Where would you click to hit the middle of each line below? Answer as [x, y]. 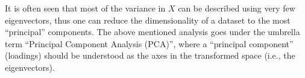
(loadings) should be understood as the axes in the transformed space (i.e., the [150, 55]
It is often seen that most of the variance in [85, 8]
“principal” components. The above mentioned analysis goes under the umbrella [152, 32]
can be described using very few [237, 8]
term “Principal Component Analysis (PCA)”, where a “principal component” [149, 43]
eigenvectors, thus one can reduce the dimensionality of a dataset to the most [148, 20]
